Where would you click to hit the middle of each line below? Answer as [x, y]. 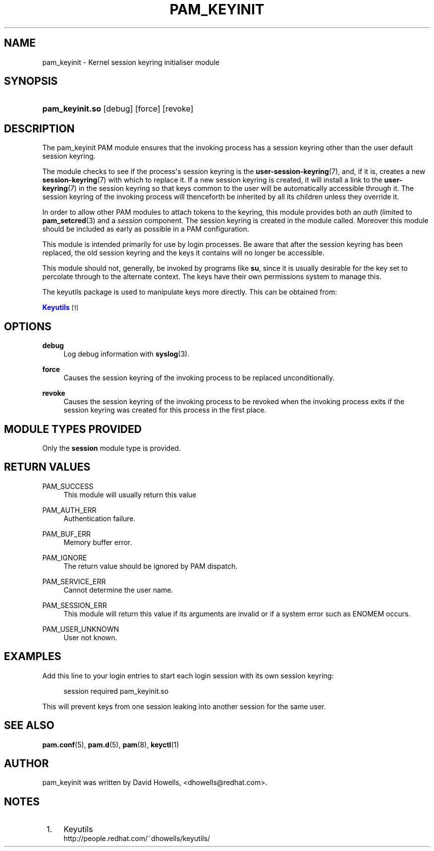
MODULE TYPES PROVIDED [73, 429]
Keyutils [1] [60, 307]
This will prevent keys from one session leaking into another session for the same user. [184, 706]
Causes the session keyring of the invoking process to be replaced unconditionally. [199, 378]
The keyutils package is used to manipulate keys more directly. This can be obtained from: [190, 292]
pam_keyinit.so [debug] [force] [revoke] [118, 109]
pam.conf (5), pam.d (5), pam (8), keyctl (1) [111, 744]
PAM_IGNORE [65, 557]
